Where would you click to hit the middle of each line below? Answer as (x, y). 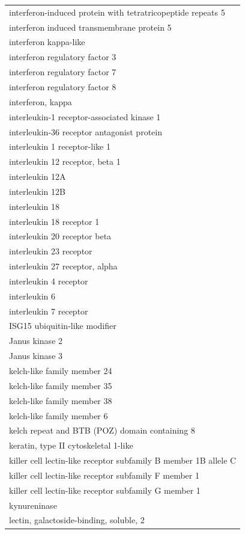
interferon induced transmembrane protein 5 (90, 27)
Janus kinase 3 (36, 356)
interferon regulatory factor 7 (63, 72)
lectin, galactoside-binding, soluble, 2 (77, 520)
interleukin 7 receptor (49, 311)
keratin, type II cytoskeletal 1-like (71, 445)
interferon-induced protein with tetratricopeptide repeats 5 (117, 12)
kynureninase (33, 505)
